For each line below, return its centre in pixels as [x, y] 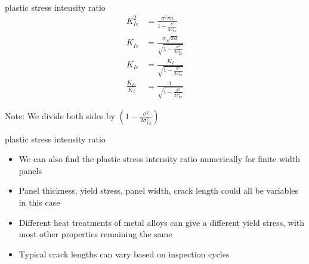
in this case [39, 202]
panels [30, 170]
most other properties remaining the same [95, 234]
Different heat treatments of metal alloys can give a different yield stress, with [162, 222]
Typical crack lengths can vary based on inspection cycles [124, 254]
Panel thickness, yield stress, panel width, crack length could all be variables [159, 190]
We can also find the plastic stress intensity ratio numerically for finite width [159, 159]
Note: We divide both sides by [60, 115]
